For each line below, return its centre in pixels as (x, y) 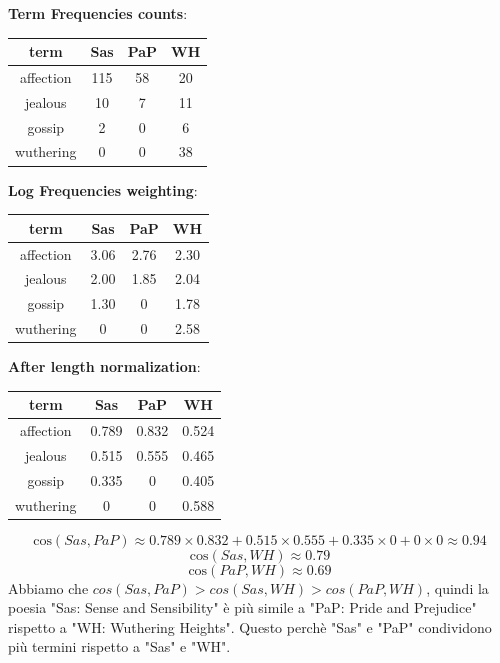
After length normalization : (104, 366)
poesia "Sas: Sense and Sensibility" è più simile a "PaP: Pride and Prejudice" (242, 607)
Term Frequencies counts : (98, 13)
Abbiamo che (48, 587)
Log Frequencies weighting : (103, 189)
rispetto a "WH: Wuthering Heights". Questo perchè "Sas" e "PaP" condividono (250, 626)
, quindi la (457, 587)
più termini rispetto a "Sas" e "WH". (119, 646)
